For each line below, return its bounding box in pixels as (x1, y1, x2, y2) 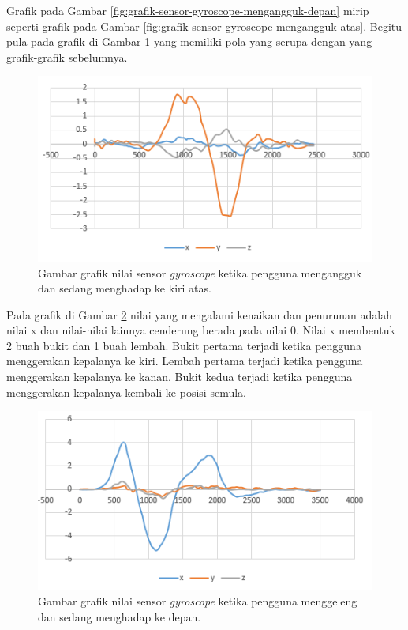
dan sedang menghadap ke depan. (38, 608, 201, 624)
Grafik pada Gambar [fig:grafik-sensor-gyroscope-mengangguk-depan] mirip (6, 2, 369, 18)
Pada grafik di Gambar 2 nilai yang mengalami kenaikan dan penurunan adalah (6, 306, 392, 323)
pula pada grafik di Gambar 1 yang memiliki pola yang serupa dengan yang (6, 33, 372, 50)
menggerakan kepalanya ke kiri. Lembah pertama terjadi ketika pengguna (6, 353, 363, 369)
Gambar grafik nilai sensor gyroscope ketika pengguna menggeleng (38, 593, 357, 609)
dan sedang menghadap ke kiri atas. (38, 280, 211, 296)
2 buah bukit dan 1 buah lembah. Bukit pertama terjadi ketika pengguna (6, 337, 361, 353)
